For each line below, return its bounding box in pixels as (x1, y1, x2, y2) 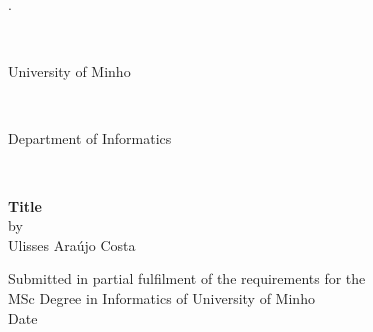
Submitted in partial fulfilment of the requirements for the (8, 268, 366, 289)
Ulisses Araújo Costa (8, 234, 136, 255)
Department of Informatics (8, 128, 172, 149)
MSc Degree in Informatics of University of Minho (8, 287, 315, 308)
